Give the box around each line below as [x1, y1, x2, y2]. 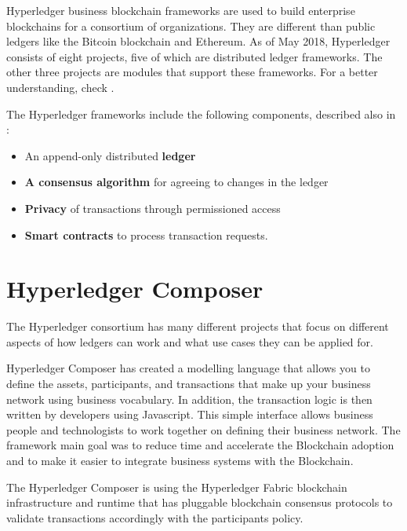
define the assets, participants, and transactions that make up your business [6, 375, 371, 392]
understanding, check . [6, 79, 114, 95]
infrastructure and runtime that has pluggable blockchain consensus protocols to [6, 494, 393, 511]
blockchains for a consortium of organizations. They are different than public [6, 17, 376, 34]
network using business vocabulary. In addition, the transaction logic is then [6, 390, 372, 407]
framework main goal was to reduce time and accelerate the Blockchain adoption [6, 437, 394, 453]
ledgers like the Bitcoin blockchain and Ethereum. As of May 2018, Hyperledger [6, 33, 391, 49]
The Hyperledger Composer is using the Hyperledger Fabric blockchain [6, 478, 347, 495]
